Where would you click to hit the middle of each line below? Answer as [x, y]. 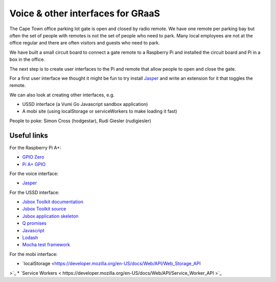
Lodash [30, 237]
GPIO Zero [33, 157]
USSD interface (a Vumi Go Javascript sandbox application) [85, 104]
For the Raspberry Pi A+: [35, 147]
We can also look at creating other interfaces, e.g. [62, 95]
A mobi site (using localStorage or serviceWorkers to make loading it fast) [100, 111]
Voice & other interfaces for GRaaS [85, 13]
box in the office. [27, 59]
